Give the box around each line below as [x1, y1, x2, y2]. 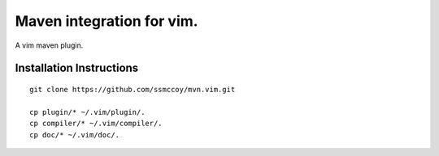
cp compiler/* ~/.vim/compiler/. [29, 119, 163, 129]
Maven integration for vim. [15, 12, 198, 30]
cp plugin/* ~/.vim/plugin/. [29, 108, 146, 116]
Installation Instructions [15, 61, 139, 75]
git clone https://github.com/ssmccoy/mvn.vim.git [29, 85, 236, 94]
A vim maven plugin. [15, 40, 84, 50]
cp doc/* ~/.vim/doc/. [29, 130, 120, 139]
